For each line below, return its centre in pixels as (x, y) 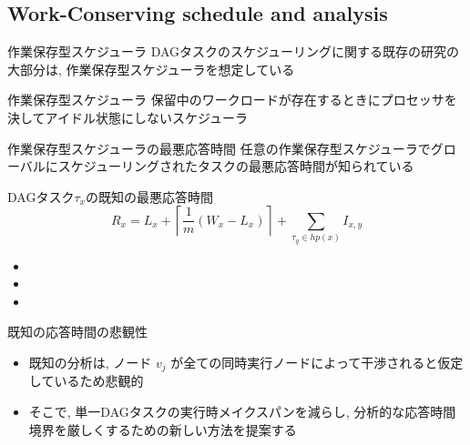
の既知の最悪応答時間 (149, 196)
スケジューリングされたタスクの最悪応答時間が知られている (236, 166)
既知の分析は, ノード (90, 362)
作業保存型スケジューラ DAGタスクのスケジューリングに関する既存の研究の (234, 51)
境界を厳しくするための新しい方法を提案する (163, 429)
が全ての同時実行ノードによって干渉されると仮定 (317, 362)
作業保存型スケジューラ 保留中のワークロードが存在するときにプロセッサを (232, 100)
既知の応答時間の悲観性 (77, 332)
